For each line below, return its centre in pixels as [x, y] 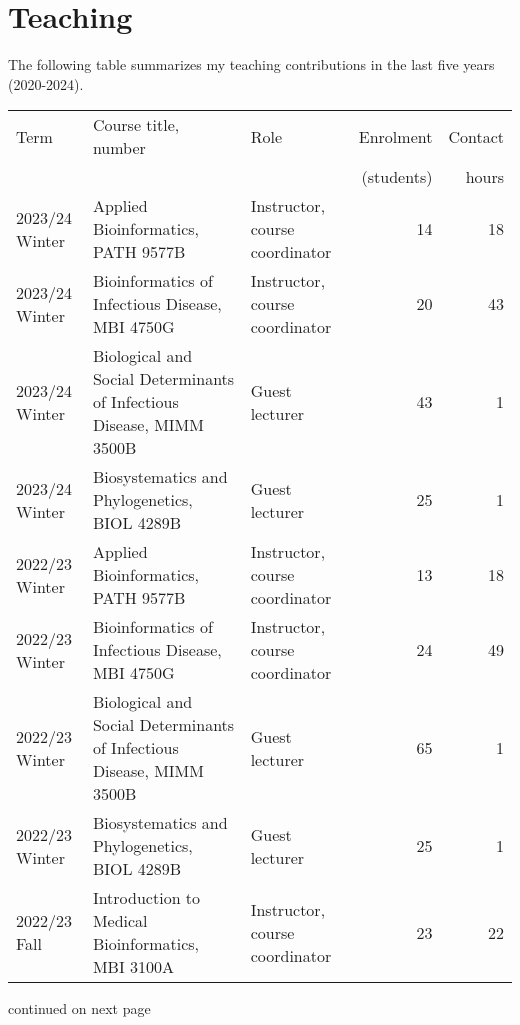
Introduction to [146, 898]
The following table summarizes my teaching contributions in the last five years [251, 64]
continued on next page [79, 1008]
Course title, [136, 125]
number [119, 148]
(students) [397, 177]
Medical [120, 921]
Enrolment [395, 136]
